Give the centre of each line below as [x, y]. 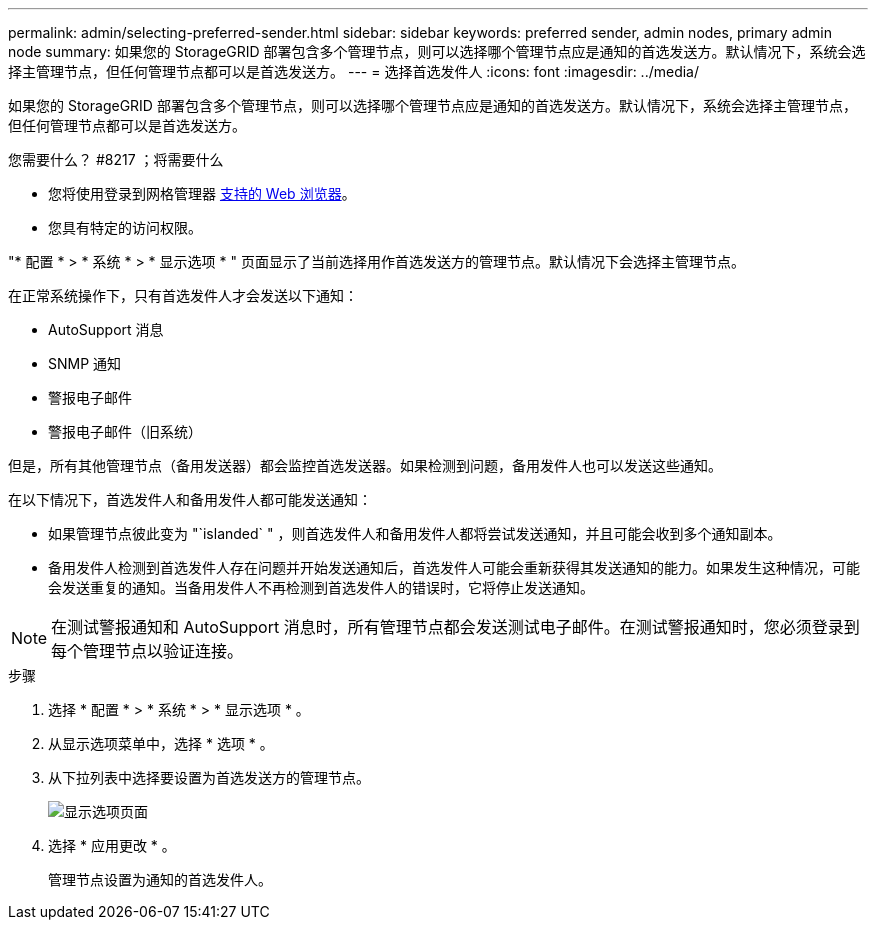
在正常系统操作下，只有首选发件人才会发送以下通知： [183, 295]
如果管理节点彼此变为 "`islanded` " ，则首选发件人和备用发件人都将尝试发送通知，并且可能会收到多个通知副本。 [415, 533]
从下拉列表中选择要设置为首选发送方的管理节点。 [209, 777]
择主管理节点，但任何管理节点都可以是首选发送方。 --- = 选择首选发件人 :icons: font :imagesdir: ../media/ [354, 71]
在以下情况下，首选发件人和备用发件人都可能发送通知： [190, 499]
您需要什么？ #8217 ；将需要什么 [116, 159]
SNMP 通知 [85, 363]
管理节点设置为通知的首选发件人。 [160, 879]
